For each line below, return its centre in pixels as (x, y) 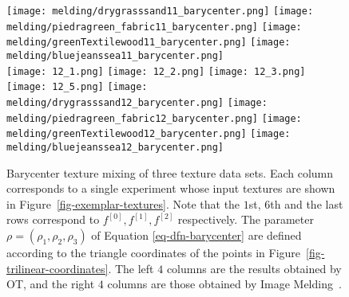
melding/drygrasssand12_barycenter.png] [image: (137, 102)
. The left (131, 268)
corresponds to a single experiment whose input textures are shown (171, 188)
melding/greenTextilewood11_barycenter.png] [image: (149, 43)
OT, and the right (51, 284)
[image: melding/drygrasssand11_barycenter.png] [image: (160, 11)
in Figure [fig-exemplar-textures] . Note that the (123, 203)
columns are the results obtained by (254, 268)
